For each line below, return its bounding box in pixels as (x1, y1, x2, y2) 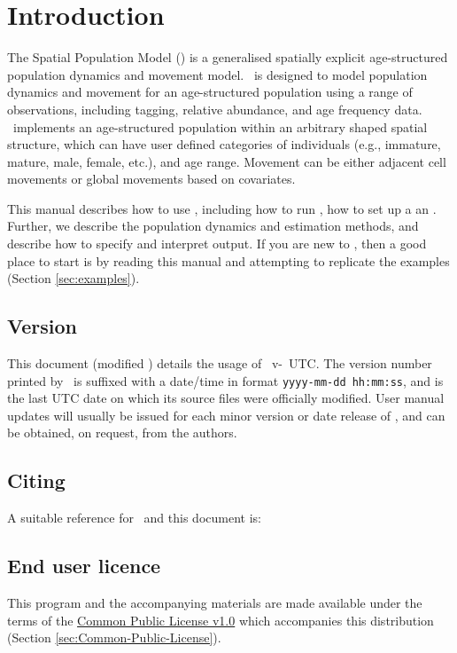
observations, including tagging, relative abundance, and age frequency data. (7, 99, 422, 118)
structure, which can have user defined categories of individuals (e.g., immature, (7, 135, 441, 153)
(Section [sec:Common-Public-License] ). (7, 628, 221, 647)
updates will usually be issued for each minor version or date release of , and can (7, 405, 445, 424)
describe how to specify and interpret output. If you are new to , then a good (7, 234, 427, 253)
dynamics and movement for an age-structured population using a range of (7, 83, 413, 101)
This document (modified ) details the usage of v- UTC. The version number (7, 354, 432, 373)
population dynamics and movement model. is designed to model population (7, 65, 428, 83)
